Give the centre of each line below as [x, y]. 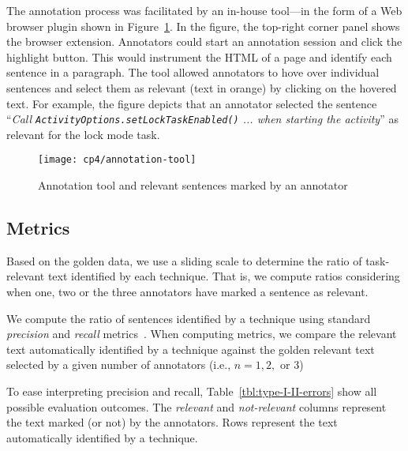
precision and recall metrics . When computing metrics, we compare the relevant [202, 334]
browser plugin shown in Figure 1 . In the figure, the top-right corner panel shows [203, 26]
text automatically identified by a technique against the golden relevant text [191, 349]
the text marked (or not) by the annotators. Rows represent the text [172, 422]
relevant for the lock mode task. [83, 134]
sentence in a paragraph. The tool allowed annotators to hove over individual [193, 72]
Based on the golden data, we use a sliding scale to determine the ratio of [184, 260]
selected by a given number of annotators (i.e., [119, 365]
